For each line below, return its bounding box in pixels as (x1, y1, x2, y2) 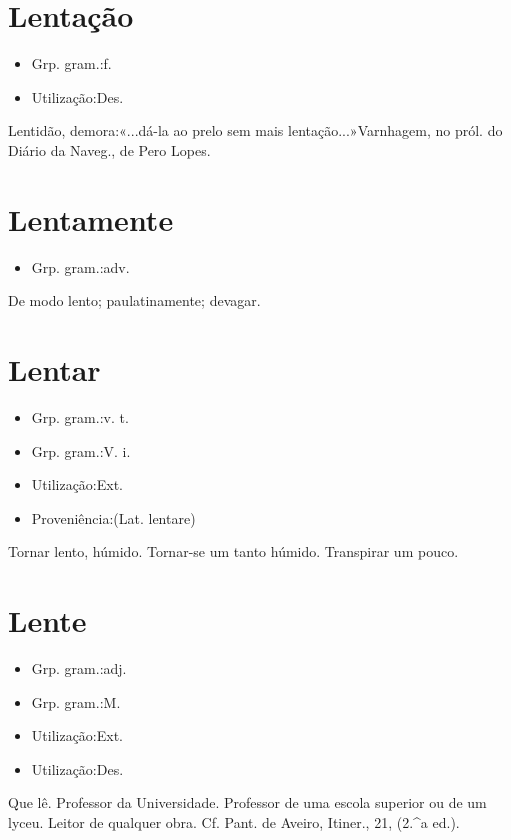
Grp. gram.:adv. (31, 256, 130, 277)
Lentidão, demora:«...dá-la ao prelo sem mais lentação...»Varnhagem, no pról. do (8, 120, 503, 141)
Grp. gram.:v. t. (31, 406, 129, 427)
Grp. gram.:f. (31, 53, 112, 74)
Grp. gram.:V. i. (31, 440, 131, 461)
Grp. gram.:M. (31, 691, 121, 712)
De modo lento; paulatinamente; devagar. (8, 290, 261, 311)
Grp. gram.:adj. (31, 658, 127, 679)
